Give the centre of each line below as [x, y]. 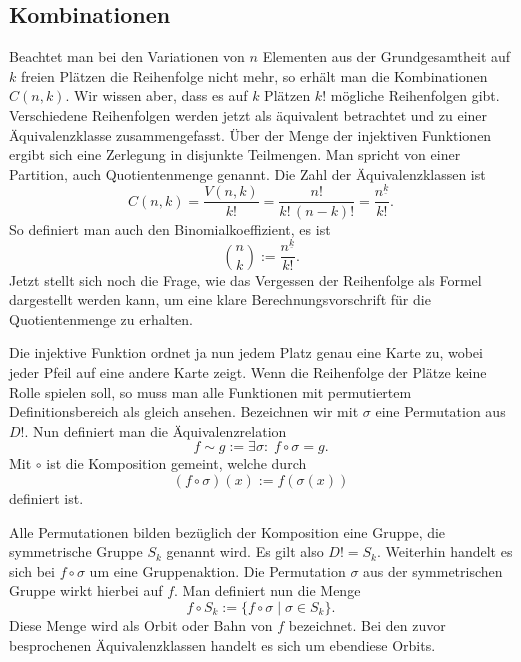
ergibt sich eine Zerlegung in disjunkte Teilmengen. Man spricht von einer [235, 154]
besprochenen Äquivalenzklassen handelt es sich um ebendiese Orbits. [222, 644]
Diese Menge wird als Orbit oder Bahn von [141, 624]
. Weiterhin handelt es [444, 551]
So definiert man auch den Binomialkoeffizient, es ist [170, 228]
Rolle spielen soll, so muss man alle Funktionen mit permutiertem [210, 391]
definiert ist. [46, 497]
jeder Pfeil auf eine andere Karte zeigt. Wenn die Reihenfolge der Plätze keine [248, 372]
